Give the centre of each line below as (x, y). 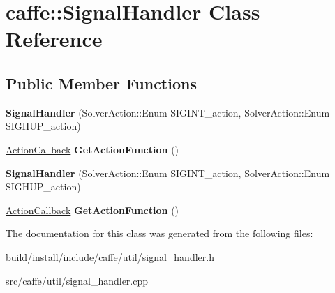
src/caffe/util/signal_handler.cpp (77, 280)
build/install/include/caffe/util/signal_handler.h (110, 256)
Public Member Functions (101, 83)
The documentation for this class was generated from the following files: (159, 233)
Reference (54, 39)
